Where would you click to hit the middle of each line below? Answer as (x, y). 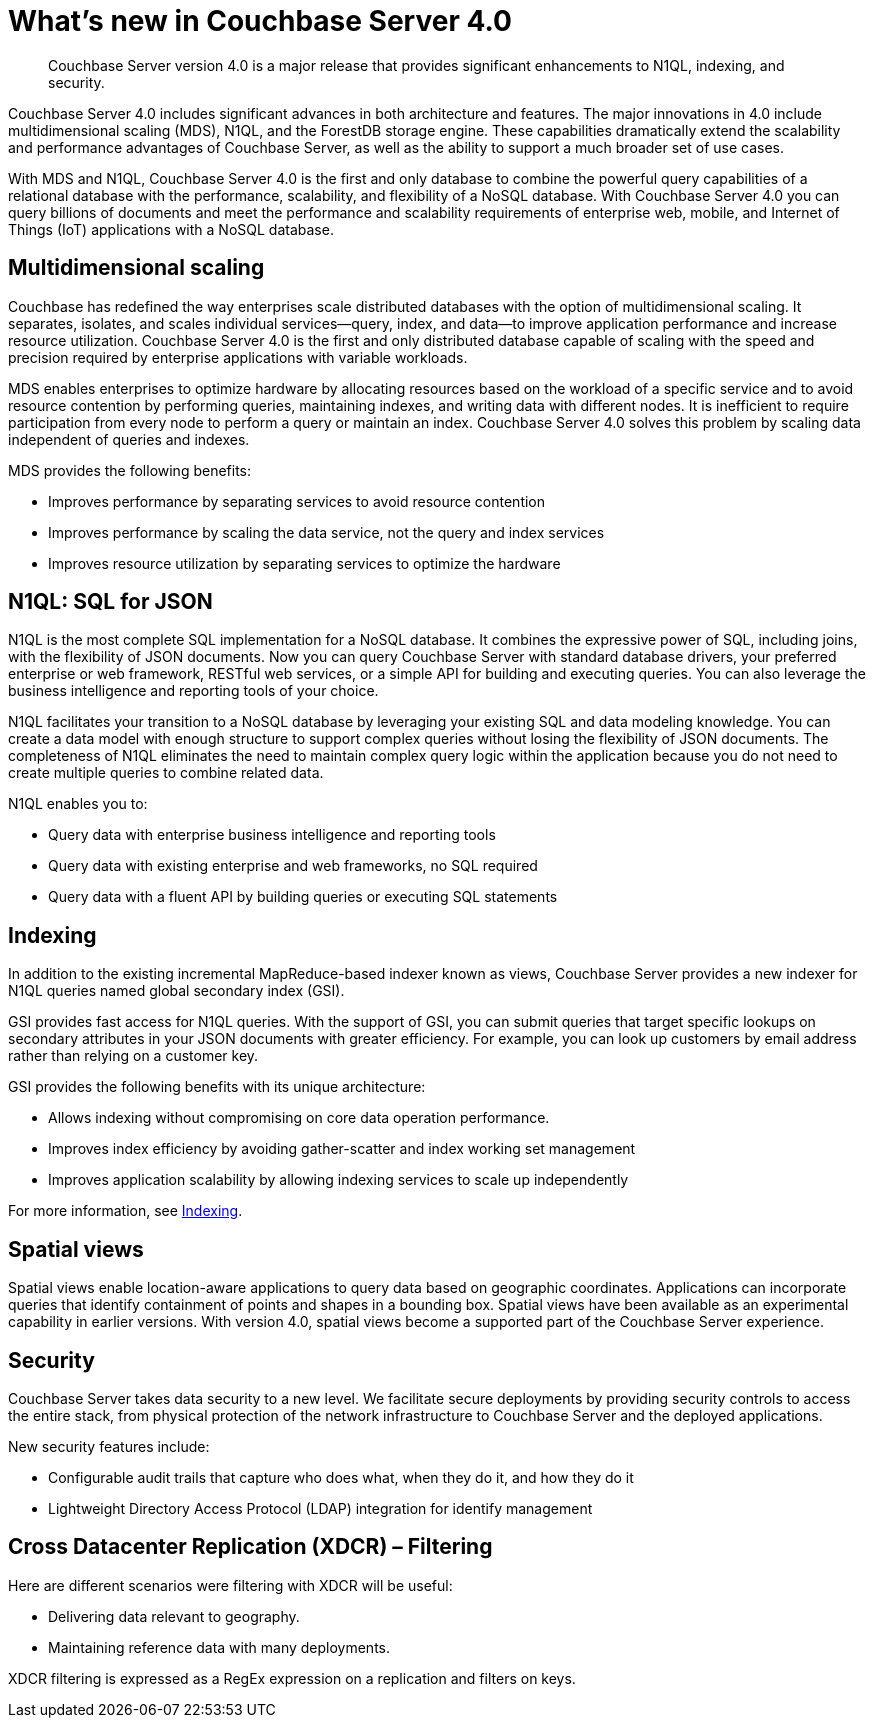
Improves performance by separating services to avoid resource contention (297, 501)
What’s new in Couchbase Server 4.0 (260, 21)
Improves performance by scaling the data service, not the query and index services (326, 532)
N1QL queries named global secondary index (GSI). (176, 991)
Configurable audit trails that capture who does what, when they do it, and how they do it (341, 1477)
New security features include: (109, 1446)
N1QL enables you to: (78, 804)
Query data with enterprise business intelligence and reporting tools (272, 835)
